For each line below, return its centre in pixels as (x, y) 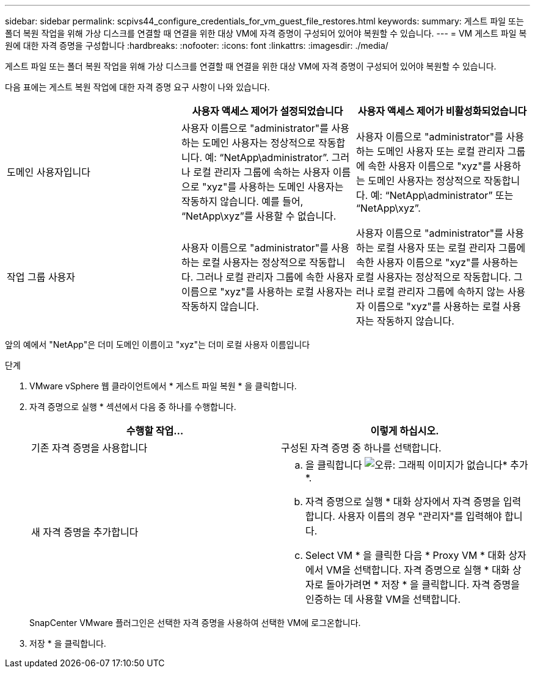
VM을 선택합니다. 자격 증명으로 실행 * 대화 (418, 570)
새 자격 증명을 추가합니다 (85, 532)
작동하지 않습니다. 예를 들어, (242, 201)
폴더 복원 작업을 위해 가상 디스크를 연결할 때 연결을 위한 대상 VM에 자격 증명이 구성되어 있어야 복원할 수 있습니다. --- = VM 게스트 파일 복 (266, 33)
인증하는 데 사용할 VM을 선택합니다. (383, 599)
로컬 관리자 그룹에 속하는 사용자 (262, 172)
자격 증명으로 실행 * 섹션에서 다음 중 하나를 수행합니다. (133, 407)
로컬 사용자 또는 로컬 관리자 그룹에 (451, 248)
